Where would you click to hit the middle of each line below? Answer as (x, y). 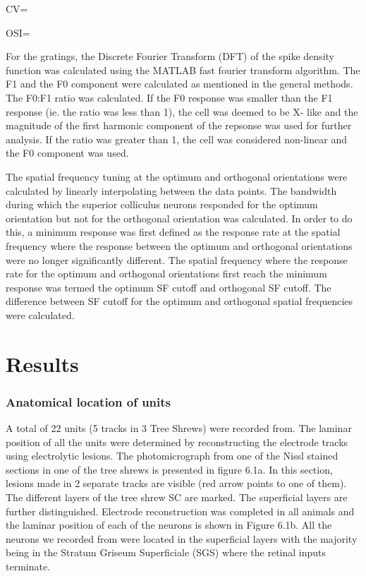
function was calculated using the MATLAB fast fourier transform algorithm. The (183, 70)
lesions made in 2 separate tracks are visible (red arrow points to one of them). (176, 483)
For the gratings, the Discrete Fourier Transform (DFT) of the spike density (170, 56)
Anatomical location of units (89, 401)
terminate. (28, 566)
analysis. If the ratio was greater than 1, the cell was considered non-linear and (176, 139)
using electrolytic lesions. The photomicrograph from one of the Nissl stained (172, 456)
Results (42, 363)
